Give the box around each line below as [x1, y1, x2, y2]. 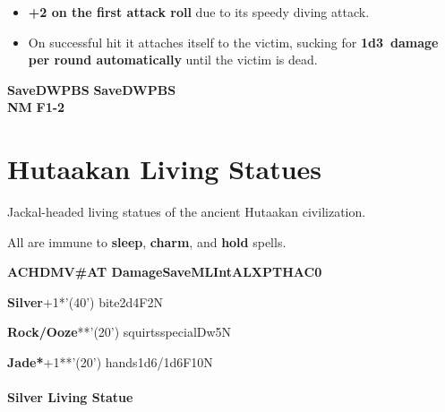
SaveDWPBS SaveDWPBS [7, 80, 176, 99]
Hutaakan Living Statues [7, 150, 322, 187]
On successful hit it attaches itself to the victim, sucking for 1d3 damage [28, 32, 439, 51]
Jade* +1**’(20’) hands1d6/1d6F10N [7, 353, 213, 372]
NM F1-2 [7, 98, 65, 116]
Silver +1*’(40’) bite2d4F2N [7, 292, 163, 311]
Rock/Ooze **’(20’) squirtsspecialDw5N [7, 322, 232, 341]
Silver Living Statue [7, 388, 133, 407]
